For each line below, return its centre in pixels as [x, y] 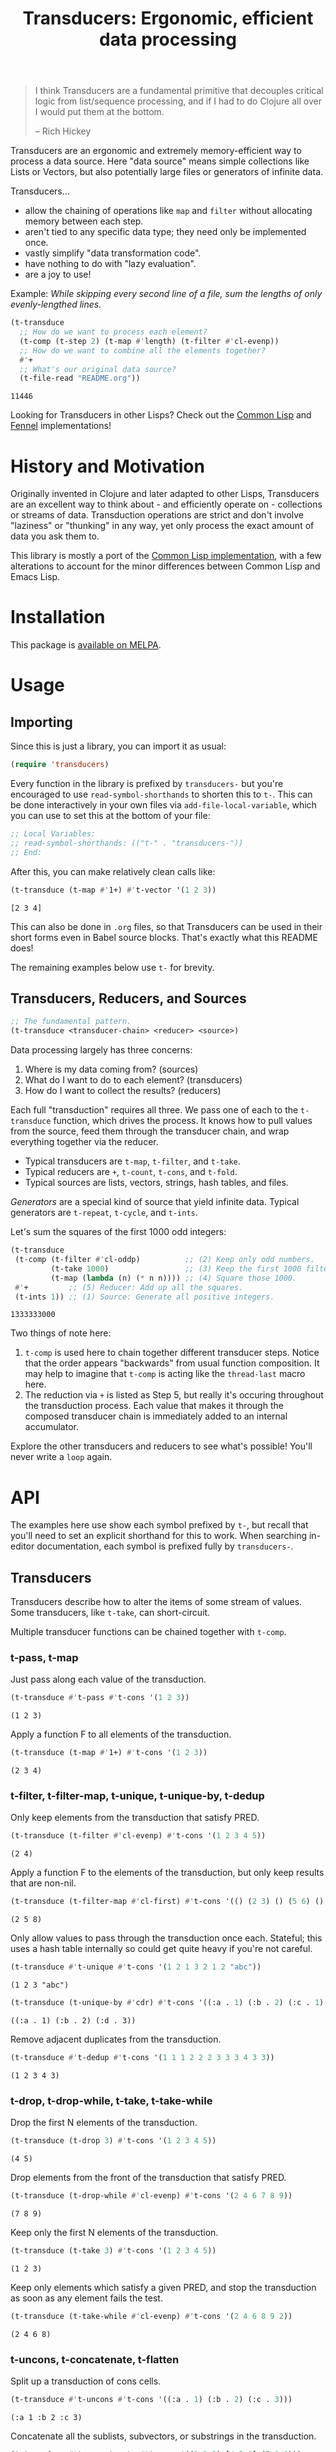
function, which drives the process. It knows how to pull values [183, 1121]
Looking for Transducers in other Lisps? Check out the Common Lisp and [161, 415]
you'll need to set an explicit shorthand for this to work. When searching [159, 1536]
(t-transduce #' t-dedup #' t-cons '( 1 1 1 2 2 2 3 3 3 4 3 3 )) [142, 2057]
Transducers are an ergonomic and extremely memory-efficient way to [156, 151]
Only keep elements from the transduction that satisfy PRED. [135, 1818]
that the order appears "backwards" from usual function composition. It [172, 1363]
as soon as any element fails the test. [86, 2298]
